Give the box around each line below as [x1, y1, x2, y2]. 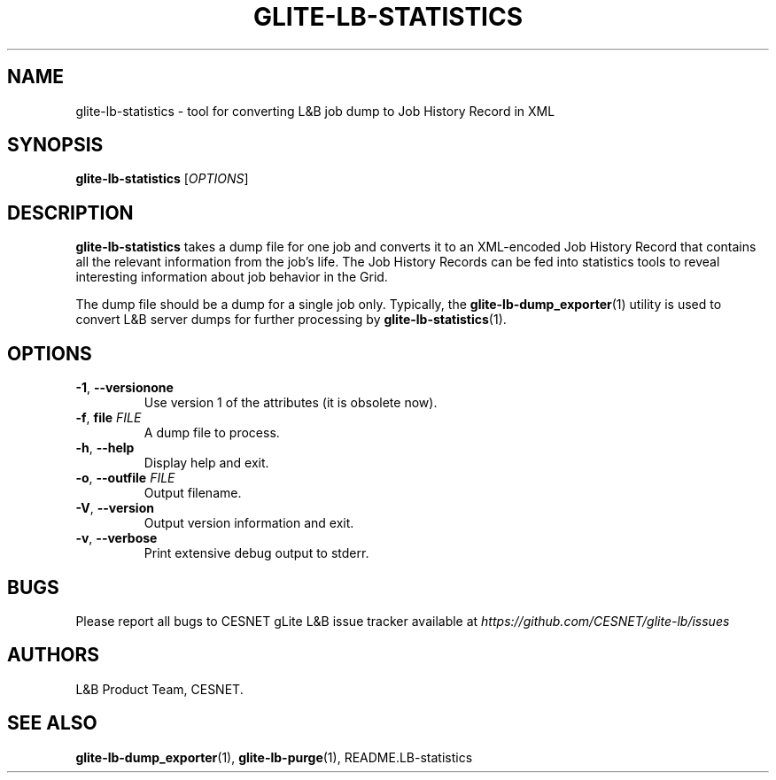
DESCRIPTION [7, 201, 134, 224]
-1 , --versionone [75, 380, 174, 396]
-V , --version [75, 500, 154, 516]
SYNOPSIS [7, 134, 104, 157]
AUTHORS [7, 644, 100, 667]
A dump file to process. [144, 425, 280, 441]
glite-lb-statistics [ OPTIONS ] [75, 171, 249, 187]
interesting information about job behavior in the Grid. [75, 269, 388, 285]
